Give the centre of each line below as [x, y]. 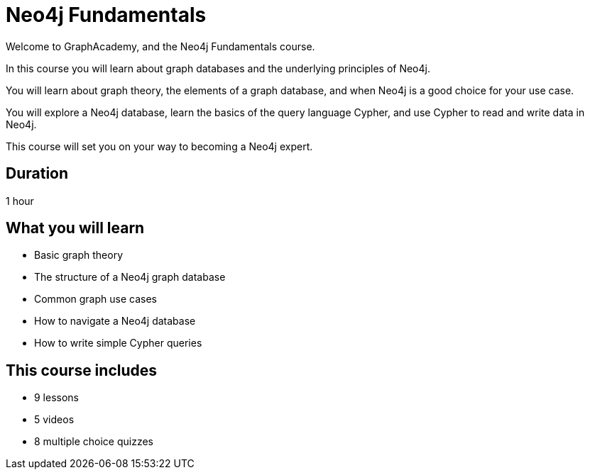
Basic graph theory [79, 255]
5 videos [54, 420]
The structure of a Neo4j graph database [130, 277]
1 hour [20, 201]
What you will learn [75, 228]
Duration [37, 174]
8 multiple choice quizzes [94, 442]
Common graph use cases [95, 299]
